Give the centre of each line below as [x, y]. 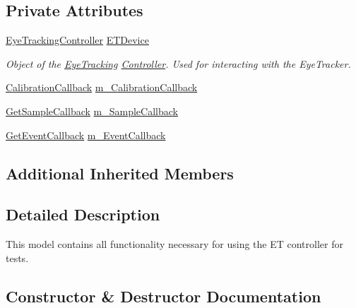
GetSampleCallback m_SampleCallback [92, 111]
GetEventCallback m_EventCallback [86, 135]
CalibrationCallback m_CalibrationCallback [102, 87]
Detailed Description [83, 214]
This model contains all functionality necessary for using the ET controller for [174, 244]
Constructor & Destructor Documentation [164, 296]
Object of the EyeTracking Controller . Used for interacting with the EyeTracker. [178, 63]
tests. [17, 257]
